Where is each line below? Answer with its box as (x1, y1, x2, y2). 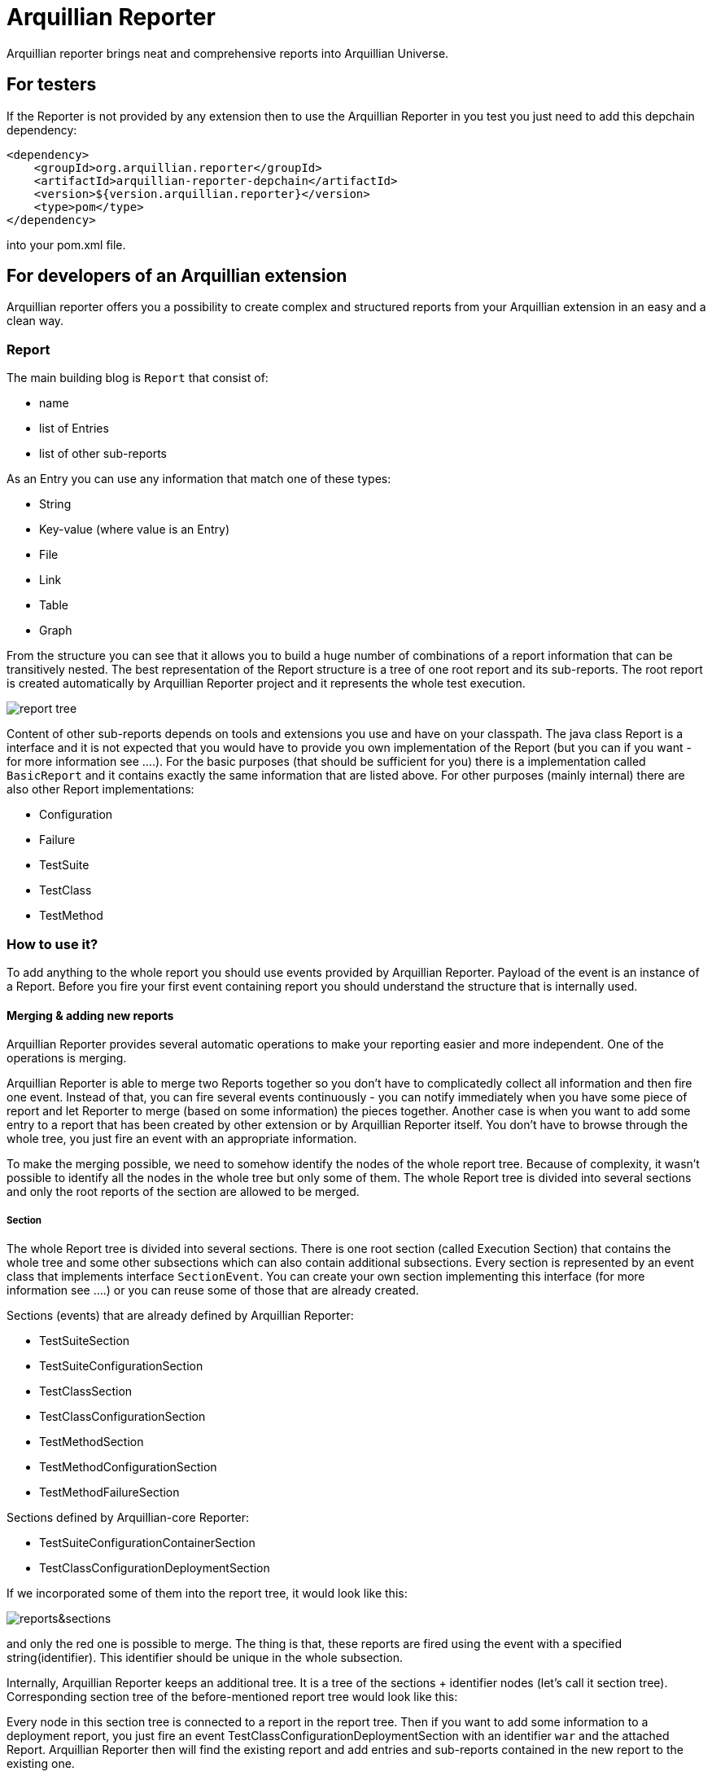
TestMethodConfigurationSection (39, 1459, 217, 1474)
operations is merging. (7, 1051, 127, 1066)
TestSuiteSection (39, 1333, 130, 1347)
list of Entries (39, 421, 109, 436)
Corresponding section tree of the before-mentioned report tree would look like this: (7, 1689, 458, 1703)
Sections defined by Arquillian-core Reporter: (7, 1510, 250, 1524)
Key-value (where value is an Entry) (39, 522, 230, 537)
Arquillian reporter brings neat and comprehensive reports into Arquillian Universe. (7, 46, 449, 60)
